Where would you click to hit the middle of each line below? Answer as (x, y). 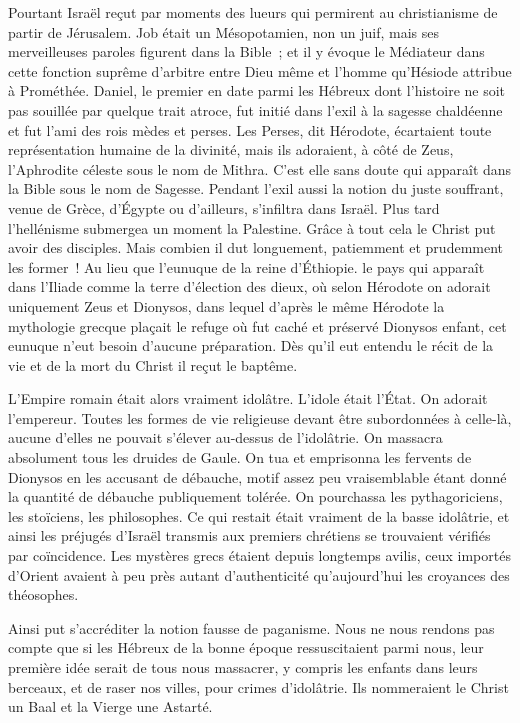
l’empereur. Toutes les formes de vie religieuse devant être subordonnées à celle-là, (260, 417)
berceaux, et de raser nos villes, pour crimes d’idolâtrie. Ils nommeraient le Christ (258, 686)
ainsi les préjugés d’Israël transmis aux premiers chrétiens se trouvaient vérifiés (249, 535)
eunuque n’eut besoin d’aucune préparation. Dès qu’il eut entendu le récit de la (251, 345)
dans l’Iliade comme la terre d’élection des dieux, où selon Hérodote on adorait (249, 286)
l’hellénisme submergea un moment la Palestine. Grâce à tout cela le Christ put (252, 227)
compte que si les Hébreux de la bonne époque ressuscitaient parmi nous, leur (246, 647)
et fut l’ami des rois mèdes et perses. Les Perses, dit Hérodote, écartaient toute (250, 129)
